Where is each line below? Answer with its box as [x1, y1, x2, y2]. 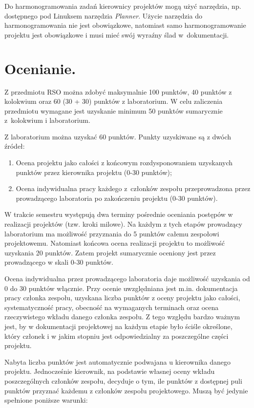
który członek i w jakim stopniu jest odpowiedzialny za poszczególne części [4, 330, 229, 341]
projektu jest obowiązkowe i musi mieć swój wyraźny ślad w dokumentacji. [4, 29, 229, 39]
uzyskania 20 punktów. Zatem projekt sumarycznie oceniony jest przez [4, 247, 216, 257]
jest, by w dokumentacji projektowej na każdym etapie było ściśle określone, [4, 321, 233, 331]
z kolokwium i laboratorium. [4, 115, 90, 125]
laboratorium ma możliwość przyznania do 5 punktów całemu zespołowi [4, 228, 219, 238]
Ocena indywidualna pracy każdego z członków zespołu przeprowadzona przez [16, 183, 251, 194]
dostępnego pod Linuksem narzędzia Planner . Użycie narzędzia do [4, 10, 202, 20]
